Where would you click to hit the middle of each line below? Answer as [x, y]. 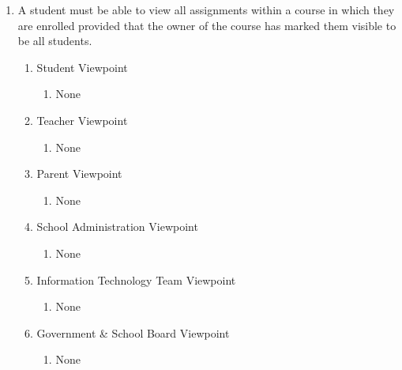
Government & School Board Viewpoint [133, 332]
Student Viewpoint [82, 67]
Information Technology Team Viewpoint [136, 279]
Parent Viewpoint [79, 174]
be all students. [55, 41]
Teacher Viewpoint [82, 120]
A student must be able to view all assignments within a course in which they [206, 9]
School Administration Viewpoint [117, 227]
